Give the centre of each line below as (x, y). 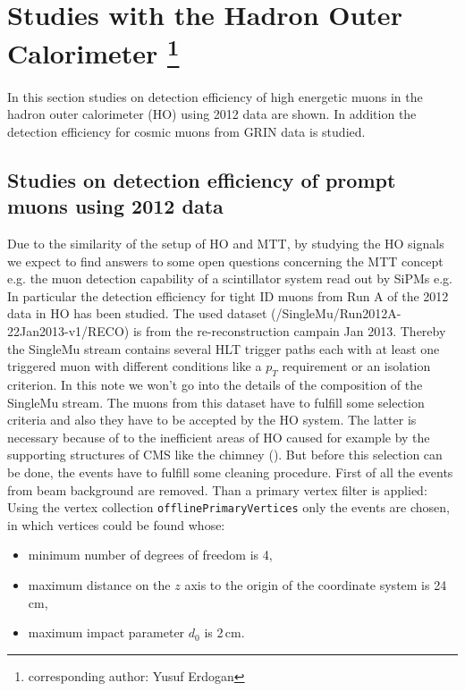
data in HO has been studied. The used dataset (137, 313)
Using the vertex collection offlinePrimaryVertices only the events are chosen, (228, 507)
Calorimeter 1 (93, 51)
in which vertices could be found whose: (116, 524)
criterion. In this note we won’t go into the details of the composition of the (215, 384)
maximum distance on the (99, 584)
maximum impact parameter (106, 632)
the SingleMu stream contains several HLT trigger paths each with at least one (224, 348)
